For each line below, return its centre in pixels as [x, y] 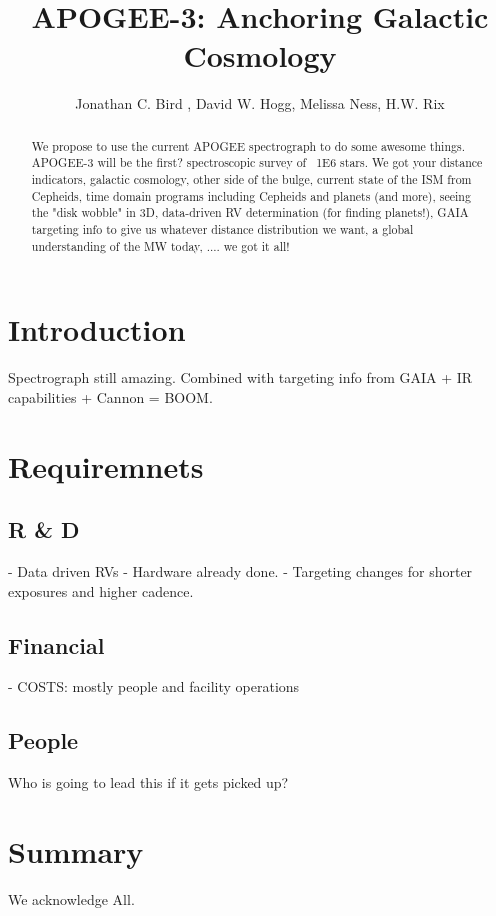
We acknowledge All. [71, 898]
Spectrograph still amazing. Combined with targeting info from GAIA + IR [240, 377]
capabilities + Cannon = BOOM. [110, 396]
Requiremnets [106, 465]
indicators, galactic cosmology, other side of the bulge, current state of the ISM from [251, 179]
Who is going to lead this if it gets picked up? [148, 782]
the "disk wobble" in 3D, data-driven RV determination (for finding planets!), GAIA [250, 212]
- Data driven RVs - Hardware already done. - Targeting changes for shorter [240, 571]
